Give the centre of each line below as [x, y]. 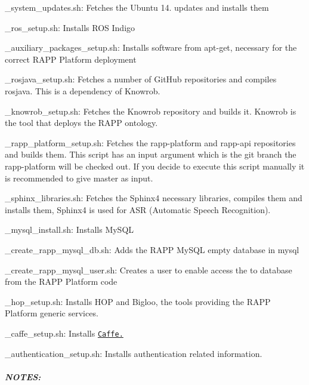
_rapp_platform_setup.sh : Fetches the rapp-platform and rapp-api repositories [150, 142]
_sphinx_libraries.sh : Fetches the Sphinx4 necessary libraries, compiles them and [154, 198]
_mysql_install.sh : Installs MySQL [69, 230]
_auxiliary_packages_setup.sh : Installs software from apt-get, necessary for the [151, 47]
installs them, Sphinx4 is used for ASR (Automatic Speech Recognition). [138, 209]
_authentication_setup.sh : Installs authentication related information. [134, 353]
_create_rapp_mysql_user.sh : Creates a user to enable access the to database [149, 269]
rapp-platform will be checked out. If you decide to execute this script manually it [155, 166]
